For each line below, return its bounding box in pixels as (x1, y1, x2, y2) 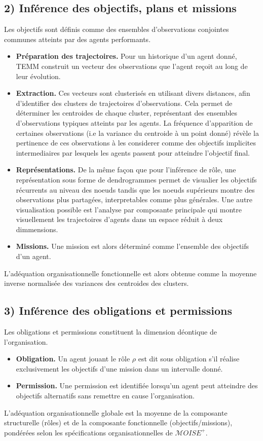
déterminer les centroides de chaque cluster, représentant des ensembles (16, 107, 238, 118)
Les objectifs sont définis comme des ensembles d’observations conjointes (4, 24, 229, 34)
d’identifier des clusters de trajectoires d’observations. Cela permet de (16, 97, 233, 108)
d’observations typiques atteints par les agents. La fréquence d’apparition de (16, 117, 253, 128)
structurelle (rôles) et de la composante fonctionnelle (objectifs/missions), (4, 417, 233, 428)
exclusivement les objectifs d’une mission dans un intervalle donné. (16, 363, 223, 374)
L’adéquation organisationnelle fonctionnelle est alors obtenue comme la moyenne (4, 268, 257, 278)
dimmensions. (16, 224, 58, 234)
